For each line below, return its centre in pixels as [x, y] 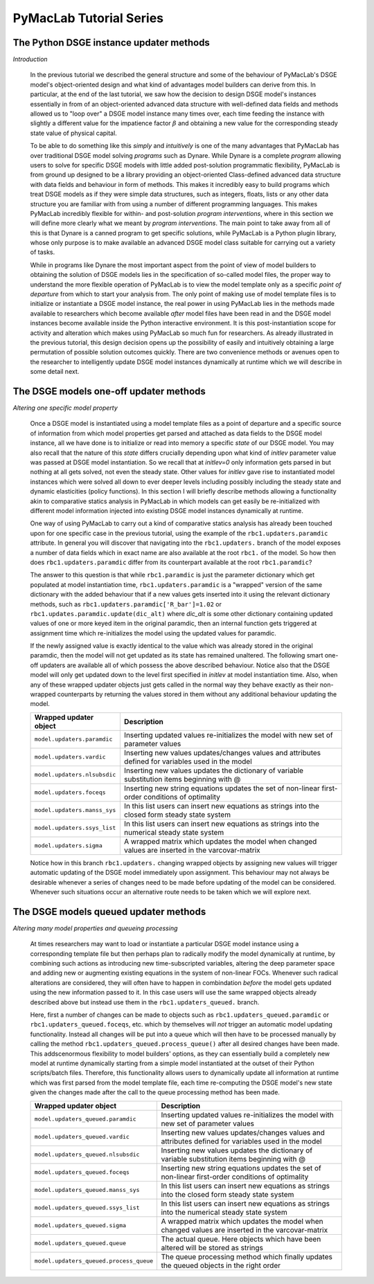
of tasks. [43, 252]
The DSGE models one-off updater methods [109, 391]
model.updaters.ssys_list [75, 828]
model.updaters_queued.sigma [80, 1226]
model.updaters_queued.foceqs [82, 1172]
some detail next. [55, 372]
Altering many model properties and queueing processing [95, 928]
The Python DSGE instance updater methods [112, 43]
